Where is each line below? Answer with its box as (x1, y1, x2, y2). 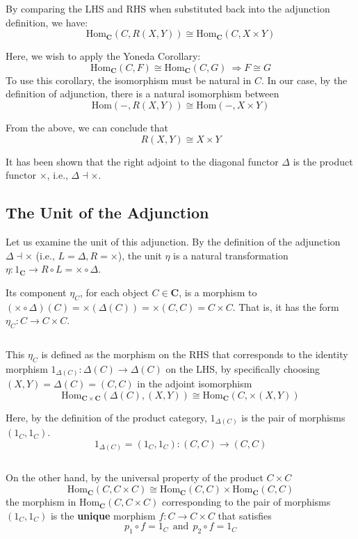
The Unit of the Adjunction (6, 202, 209, 223)
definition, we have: (6, 15, 88, 29)
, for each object (80, 284, 149, 299)
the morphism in (6, 494, 76, 509)
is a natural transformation (173, 248, 288, 262)
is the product (293, 154, 353, 168)
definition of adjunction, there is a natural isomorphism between (6, 86, 279, 101)
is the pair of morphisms (241, 410, 345, 424)
